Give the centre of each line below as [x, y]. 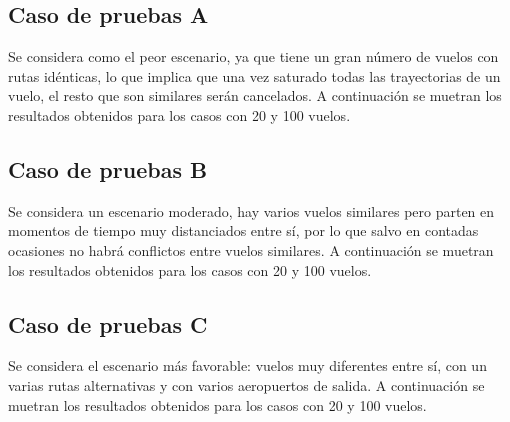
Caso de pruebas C [108, 323]
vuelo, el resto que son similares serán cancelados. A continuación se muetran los [255, 95]
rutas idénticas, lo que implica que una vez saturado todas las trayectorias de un [254, 75]
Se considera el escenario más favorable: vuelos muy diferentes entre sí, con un [247, 365]
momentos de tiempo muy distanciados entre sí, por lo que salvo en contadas [243, 230]
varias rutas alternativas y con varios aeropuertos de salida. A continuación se [246, 384]
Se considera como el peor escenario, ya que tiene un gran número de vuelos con [253, 56]
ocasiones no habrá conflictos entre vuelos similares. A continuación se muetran [251, 249]
